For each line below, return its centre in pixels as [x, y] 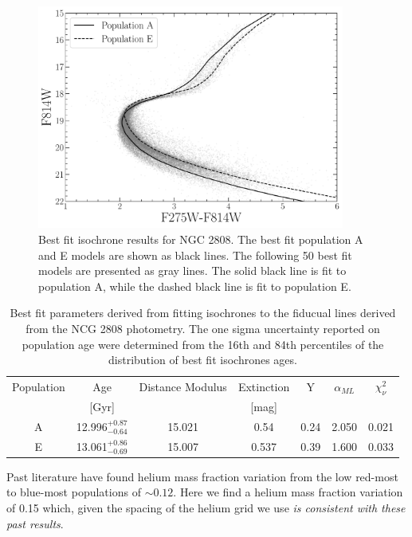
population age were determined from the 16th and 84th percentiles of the [203, 344]
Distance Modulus [183, 386]
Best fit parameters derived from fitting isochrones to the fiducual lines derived [203, 313]
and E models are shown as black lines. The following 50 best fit [195, 255]
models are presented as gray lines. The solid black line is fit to [192, 270]
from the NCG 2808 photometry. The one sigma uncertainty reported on [203, 328]
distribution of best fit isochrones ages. [203, 360]
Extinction [264, 386]
